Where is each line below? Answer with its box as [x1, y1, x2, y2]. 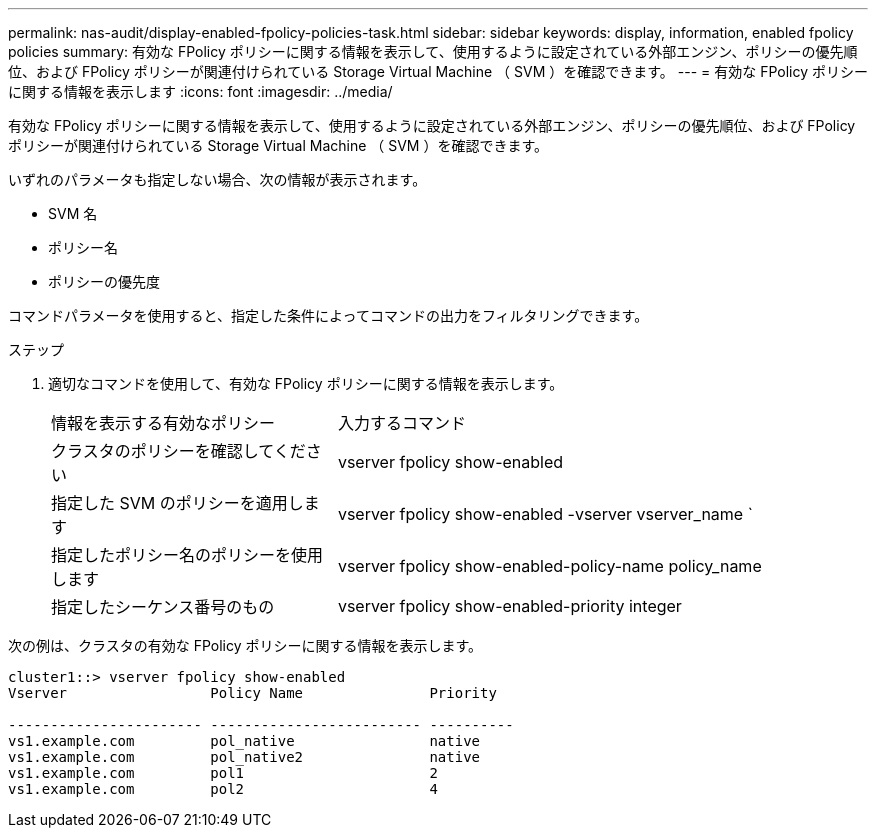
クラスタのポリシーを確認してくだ [51, 441, 306, 461]
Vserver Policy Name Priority [8, 685, 497, 701]
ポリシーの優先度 [48, 273, 160, 290]
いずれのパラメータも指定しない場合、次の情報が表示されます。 [8, 171, 427, 188]
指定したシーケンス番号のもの [51, 597, 275, 617]
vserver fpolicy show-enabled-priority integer [337, 596, 682, 616]
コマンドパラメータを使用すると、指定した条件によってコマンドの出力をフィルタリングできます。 [8, 307, 649, 324]
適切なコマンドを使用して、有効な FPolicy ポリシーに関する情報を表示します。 [48, 375, 564, 392]
